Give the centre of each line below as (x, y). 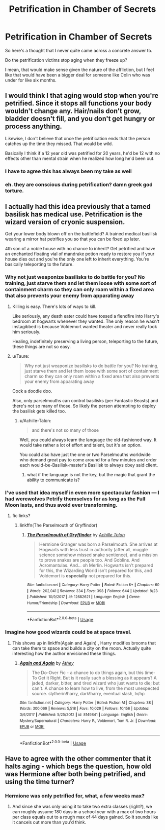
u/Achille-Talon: (35, 420)
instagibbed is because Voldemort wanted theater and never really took (84, 326)
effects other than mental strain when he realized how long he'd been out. (80, 158)
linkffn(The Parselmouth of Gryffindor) (58, 525)
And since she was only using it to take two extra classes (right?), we (82, 807)
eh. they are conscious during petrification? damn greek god (79, 185)
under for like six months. (31, 80)
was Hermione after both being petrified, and (75, 774)
